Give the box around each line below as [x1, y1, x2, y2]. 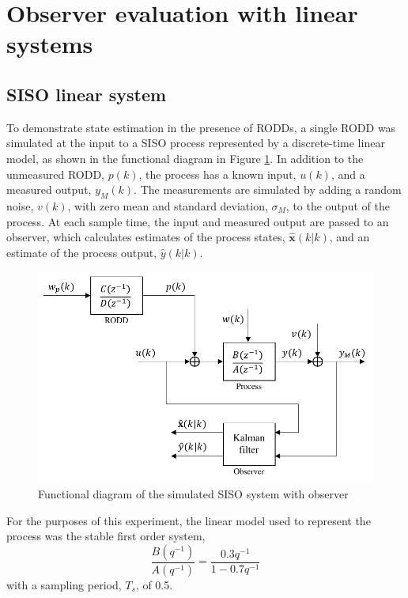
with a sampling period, [6, 576, 122, 592]
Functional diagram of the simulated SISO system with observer [38, 486, 349, 502]
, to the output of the [285, 197, 390, 214]
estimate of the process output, [6, 244, 157, 260]
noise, [6, 197, 34, 214]
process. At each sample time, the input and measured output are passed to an [6, 213, 389, 229]
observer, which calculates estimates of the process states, [6, 229, 285, 245]
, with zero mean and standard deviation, [67, 197, 268, 214]
